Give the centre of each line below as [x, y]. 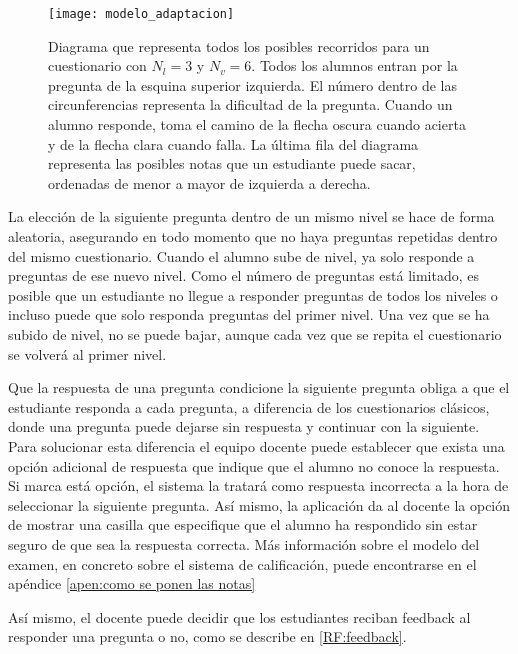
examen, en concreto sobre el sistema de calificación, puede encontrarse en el [242, 563]
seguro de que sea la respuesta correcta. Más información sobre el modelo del [244, 543]
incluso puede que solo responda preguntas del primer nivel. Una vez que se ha [249, 314]
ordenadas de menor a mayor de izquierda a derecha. [209, 182]
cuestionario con [97, 65]
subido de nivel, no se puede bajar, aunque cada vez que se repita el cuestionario [255, 333]
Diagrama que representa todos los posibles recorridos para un [239, 45]
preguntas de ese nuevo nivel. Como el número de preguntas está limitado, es [244, 275]
